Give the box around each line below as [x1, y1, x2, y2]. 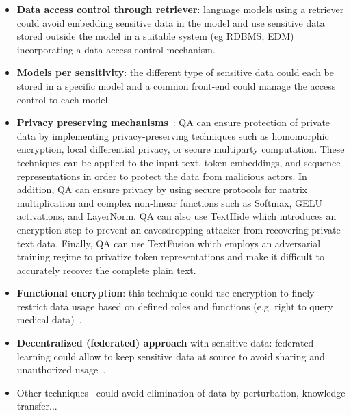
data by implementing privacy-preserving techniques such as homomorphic [16, 128, 329, 142]
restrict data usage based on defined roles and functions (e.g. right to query [16, 299, 333, 313]
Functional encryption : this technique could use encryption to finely [16, 286, 315, 300]
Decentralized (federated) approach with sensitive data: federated [16, 336, 314, 350]
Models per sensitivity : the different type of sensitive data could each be [16, 65, 334, 79]
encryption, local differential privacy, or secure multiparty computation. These [16, 142, 345, 156]
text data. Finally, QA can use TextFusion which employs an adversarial [16, 236, 321, 250]
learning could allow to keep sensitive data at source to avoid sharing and [16, 349, 325, 363]
